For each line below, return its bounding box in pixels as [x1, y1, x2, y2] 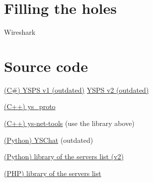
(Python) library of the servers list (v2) [4, 151, 124, 162]
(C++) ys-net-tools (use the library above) [4, 118, 135, 128]
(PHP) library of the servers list [4, 168, 101, 178]
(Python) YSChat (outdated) [4, 134, 93, 145]
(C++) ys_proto [4, 101, 56, 112]
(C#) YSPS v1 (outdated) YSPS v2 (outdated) [4, 84, 149, 95]
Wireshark [4, 27, 36, 37]
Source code [4, 56, 88, 76]
